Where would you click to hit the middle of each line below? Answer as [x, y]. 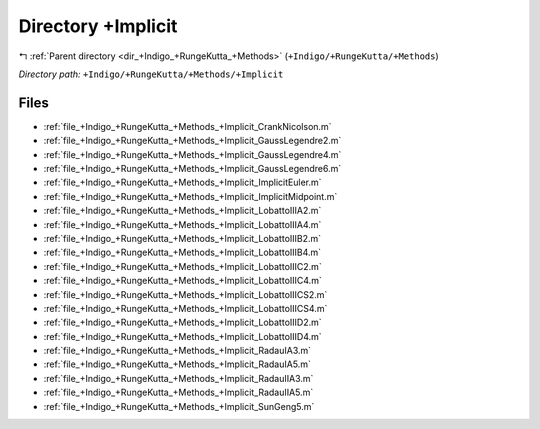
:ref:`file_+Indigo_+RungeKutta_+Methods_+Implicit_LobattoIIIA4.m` [182, 224]
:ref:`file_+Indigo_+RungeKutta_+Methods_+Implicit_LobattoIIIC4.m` [182, 281]
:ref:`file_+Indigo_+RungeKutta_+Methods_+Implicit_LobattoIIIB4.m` [182, 252]
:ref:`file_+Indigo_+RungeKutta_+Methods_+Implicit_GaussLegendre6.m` [192, 169]
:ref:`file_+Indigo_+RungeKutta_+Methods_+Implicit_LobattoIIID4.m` [182, 336]
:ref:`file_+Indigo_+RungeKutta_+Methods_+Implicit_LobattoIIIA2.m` [182, 211]
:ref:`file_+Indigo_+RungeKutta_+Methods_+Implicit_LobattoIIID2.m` [182, 322]
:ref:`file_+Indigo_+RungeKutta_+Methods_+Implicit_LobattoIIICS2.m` [185, 294]
